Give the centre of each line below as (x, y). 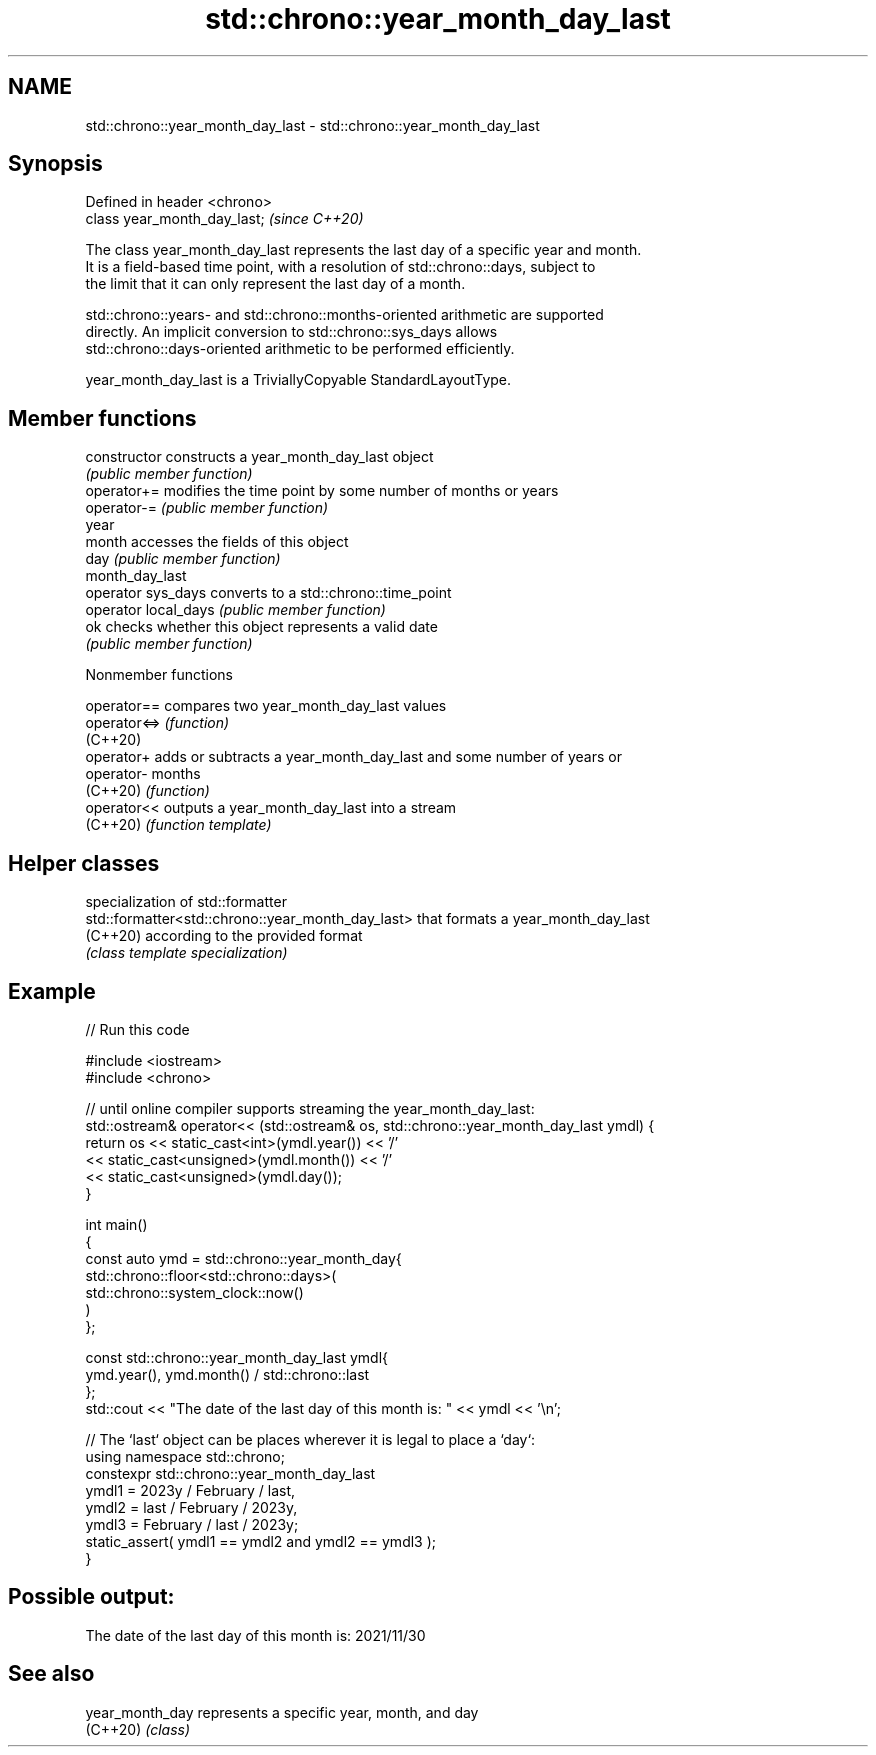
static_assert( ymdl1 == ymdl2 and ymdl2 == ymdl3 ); (261, 1541)
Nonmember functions (159, 675)
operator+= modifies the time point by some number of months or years (322, 491)
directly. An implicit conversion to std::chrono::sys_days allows (291, 332)
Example (52, 991)
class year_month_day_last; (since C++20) (224, 219)
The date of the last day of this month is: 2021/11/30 (255, 1635)
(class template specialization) (186, 953)
